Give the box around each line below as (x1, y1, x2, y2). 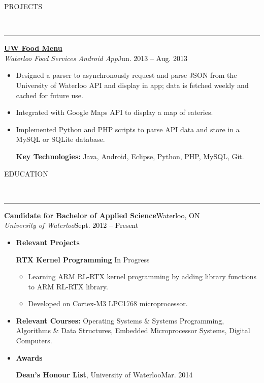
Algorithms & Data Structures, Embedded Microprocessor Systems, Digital (16, 325, 250, 336)
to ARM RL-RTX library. (28, 281, 108, 291)
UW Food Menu (4, 43, 62, 53)
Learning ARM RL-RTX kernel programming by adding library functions (28, 271, 256, 282)
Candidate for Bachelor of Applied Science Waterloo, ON (4, 210, 200, 220)
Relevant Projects (16, 237, 80, 247)
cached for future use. (16, 90, 83, 100)
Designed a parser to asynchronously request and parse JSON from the (16, 70, 237, 80)
